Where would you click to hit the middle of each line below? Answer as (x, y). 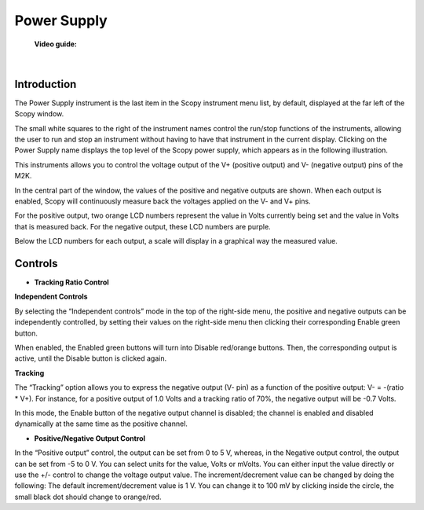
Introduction (46, 84)
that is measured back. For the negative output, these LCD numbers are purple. (143, 226)
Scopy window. (39, 114)
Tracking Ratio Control (71, 282)
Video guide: (56, 44)
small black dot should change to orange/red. (88, 497)
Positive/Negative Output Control (90, 438)
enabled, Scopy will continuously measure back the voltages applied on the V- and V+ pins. (163, 201)
